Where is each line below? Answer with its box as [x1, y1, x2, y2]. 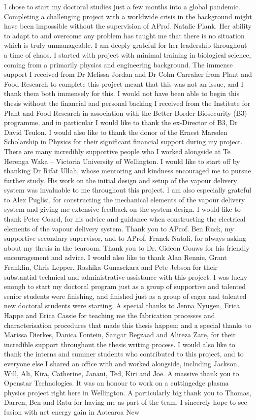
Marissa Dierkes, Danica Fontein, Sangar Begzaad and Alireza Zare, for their [4, 329, 236, 340]
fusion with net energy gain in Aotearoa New [4, 406, 140, 417]
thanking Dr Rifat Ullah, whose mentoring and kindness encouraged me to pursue [4, 165, 251, 176]
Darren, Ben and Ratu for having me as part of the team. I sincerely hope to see [4, 397, 247, 407]
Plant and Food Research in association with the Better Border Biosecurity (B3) [4, 107, 247, 118]
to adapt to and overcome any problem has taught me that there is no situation [4, 30, 245, 40]
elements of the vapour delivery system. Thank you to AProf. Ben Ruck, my [4, 223, 234, 233]
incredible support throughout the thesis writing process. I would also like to [4, 339, 235, 349]
